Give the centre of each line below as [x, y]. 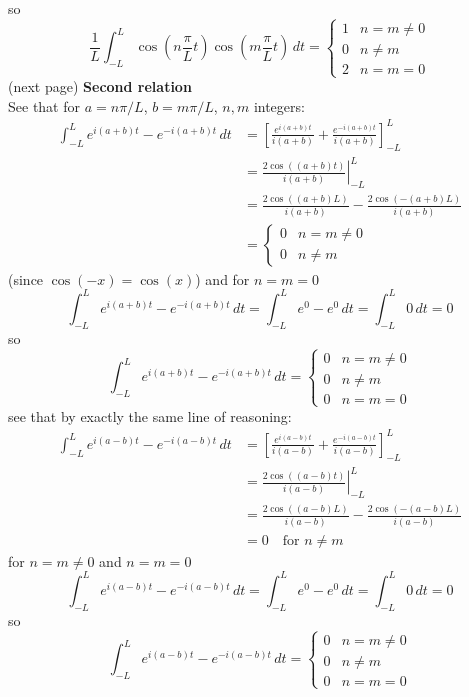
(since [26, 278]
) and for [222, 278]
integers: [279, 105]
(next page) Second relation [100, 86]
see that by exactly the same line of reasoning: [150, 415]
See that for [44, 105]
